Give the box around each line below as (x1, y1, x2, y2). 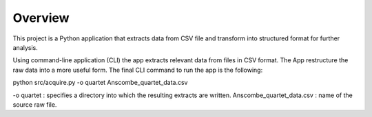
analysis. (12, 43, 38, 51)
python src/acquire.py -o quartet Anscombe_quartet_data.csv (12, 79, 188, 87)
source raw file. (12, 100, 57, 109)
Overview (12, 10, 70, 25)
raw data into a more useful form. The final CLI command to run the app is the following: (12, 66, 263, 74)
